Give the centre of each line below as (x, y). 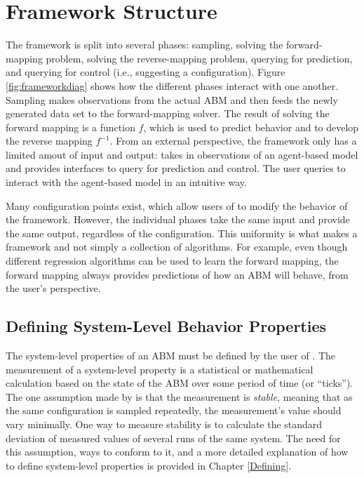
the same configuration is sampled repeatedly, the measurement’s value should (174, 410)
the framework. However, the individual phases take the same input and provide (178, 219)
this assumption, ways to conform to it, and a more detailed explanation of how (177, 452)
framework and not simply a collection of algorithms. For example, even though (177, 247)
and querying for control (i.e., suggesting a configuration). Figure (146, 72)
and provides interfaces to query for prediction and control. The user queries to (176, 168)
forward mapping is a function (70, 127)
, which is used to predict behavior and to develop (251, 127)
